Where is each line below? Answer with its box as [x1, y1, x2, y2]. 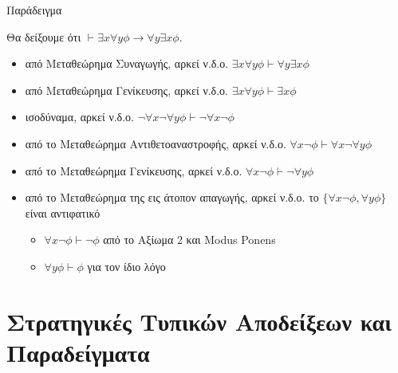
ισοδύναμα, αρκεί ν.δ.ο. [25, 108, 134, 125]
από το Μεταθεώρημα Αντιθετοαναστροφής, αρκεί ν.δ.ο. [25, 135, 286, 151]
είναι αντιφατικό [25, 204, 100, 221]
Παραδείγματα [6, 336, 150, 368]
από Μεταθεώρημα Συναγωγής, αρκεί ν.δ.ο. [25, 55, 229, 72]
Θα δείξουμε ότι [6, 28, 81, 45]
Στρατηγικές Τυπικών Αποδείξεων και [6, 304, 392, 337]
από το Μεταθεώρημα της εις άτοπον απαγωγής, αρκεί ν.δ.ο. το [25, 189, 319, 206]
